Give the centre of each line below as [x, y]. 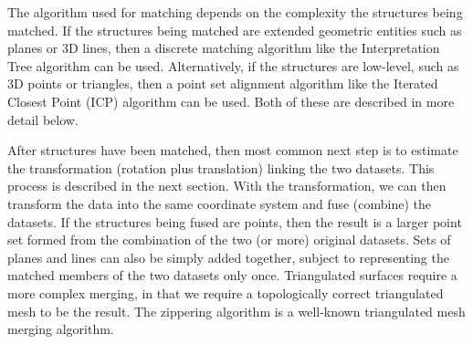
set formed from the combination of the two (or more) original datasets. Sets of [229, 240]
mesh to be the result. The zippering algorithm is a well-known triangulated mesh [236, 311]
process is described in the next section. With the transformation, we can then [227, 186]
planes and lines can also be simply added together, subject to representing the [228, 257]
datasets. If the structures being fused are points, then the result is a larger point [235, 221]
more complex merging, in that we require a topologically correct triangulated [226, 292]
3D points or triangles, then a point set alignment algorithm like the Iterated [223, 83]
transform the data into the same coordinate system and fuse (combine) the [220, 203]
